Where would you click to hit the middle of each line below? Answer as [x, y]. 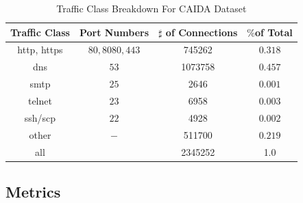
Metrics [33, 191]
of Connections [202, 32]
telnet [40, 100]
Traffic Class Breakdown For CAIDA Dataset [151, 8]
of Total [274, 32]
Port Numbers [114, 32]
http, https [40, 50]
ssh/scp [40, 117]
